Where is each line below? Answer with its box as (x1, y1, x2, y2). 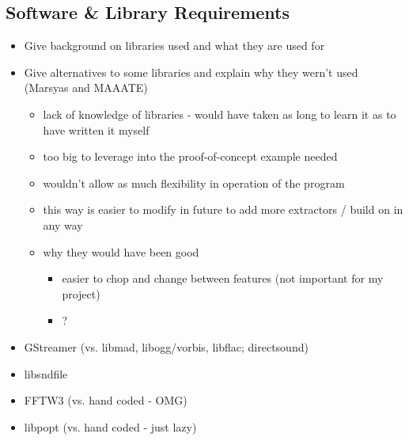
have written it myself (43, 121, 150, 138)
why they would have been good (43, 243, 199, 260)
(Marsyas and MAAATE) (24, 79, 148, 96)
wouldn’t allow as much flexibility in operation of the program (43, 174, 345, 191)
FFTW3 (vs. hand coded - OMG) (24, 392, 187, 409)
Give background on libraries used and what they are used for (24, 37, 325, 54)
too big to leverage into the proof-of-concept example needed (43, 148, 338, 165)
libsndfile (24, 365, 68, 382)
